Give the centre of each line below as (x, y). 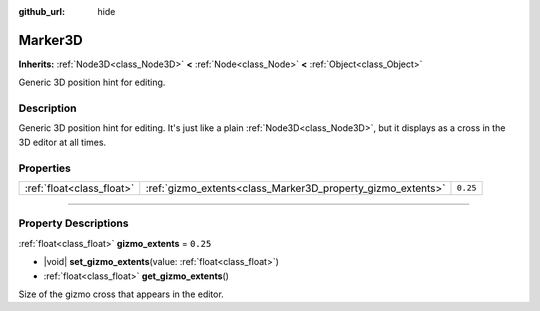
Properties (45, 168)
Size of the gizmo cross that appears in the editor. (121, 294)
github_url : (41, 11)
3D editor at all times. (62, 142)
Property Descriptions (73, 223)
